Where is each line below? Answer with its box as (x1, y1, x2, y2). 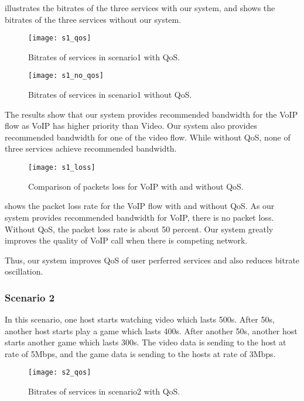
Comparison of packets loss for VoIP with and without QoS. (28, 180, 244, 192)
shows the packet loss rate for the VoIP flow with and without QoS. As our (5, 200, 275, 212)
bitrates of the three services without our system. (5, 13, 182, 25)
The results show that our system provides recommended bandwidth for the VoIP (5, 108, 298, 120)
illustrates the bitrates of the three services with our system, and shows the (5, 2, 275, 13)
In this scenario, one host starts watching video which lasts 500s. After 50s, (5, 313, 275, 325)
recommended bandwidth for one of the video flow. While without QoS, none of (5, 131, 291, 143)
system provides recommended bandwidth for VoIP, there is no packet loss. (5, 211, 274, 223)
